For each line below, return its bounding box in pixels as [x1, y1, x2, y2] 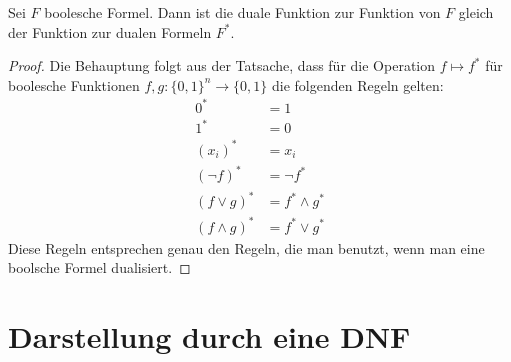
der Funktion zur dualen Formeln [8, 21, 212, 42]
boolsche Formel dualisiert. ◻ [8, 257, 191, 278]
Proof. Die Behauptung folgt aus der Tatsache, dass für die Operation [8, 55, 435, 76]
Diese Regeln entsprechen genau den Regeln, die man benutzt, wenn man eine [8, 237, 485, 258]
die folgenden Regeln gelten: [271, 74, 444, 95]
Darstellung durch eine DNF [8, 315, 411, 356]
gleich [458, 2, 494, 22]
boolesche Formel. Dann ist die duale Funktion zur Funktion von [44, 2, 441, 22]
